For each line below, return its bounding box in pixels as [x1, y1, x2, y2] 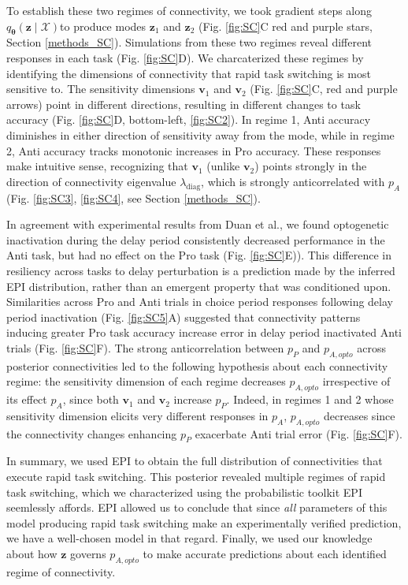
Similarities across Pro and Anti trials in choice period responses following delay [6, 293, 393, 310]
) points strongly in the [254, 158, 367, 174]
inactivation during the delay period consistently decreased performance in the [6, 231, 385, 248]
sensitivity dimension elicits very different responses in [6, 407, 269, 423]
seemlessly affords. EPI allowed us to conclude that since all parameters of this [6, 499, 388, 516]
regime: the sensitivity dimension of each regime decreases [6, 373, 286, 389]
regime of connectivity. [6, 563, 116, 579]
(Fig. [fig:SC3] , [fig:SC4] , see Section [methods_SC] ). [6, 189, 261, 206]
